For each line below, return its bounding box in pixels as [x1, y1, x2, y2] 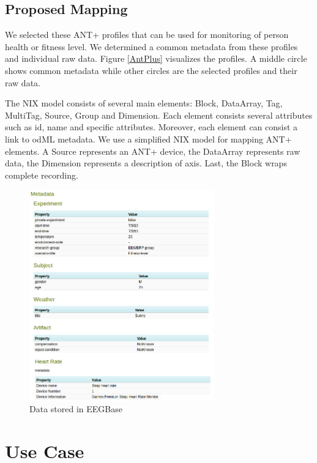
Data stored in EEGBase [29, 402, 122, 415]
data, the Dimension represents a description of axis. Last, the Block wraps [5, 157, 287, 169]
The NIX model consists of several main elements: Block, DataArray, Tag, [5, 97, 283, 109]
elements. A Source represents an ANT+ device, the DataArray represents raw [5, 144, 300, 157]
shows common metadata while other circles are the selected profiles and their [5, 64, 297, 76]
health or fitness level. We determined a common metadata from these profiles [5, 40, 298, 53]
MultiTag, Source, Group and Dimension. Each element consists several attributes [5, 108, 313, 121]
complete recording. [5, 168, 78, 181]
